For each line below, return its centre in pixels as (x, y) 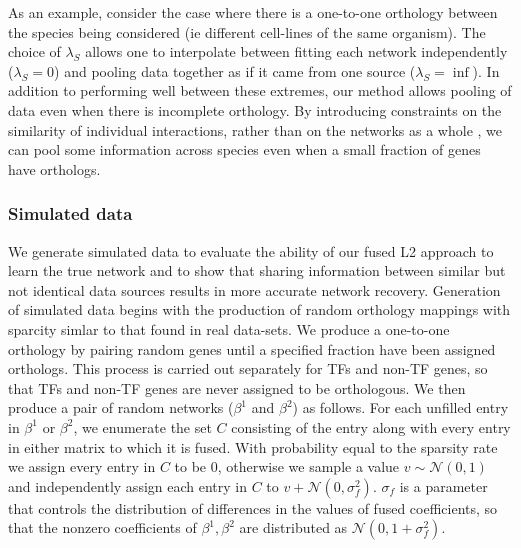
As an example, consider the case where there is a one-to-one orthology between (253, 12)
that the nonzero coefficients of (102, 527)
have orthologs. (54, 168)
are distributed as (293, 527)
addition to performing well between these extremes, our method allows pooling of (260, 90)
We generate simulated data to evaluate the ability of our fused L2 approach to (251, 250)
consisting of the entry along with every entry (371, 426)
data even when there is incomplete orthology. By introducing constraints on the (255, 109)
